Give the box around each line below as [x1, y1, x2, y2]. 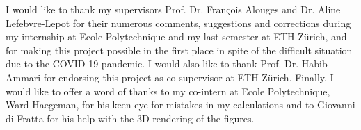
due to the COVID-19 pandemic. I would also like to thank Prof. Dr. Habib [6, 56, 328, 71]
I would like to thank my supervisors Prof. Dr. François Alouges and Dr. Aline [6, 2, 341, 16]
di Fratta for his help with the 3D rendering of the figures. [6, 111, 255, 125]
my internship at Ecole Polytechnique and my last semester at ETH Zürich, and [6, 29, 347, 44]
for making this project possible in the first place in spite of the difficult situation [6, 42, 353, 57]
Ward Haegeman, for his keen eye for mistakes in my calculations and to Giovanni [6, 97, 355, 112]
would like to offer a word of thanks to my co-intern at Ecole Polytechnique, [6, 83, 330, 98]
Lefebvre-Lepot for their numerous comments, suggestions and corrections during [6, 15, 351, 30]
